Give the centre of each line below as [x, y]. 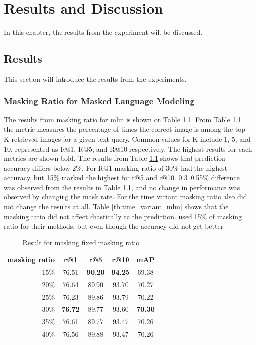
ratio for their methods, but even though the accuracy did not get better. [115, 226]
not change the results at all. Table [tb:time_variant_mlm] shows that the [116, 207]
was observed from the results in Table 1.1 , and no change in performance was [122, 187]
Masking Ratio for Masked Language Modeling [99, 101]
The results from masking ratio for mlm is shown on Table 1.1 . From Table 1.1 [123, 119]
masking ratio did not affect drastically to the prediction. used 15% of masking [123, 216]
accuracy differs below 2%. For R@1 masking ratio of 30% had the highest [116, 168]
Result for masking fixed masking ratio [81, 242]
